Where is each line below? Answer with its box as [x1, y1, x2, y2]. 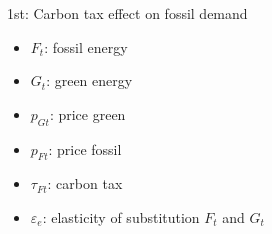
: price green [49, 103, 126, 124]
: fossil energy [44, 36, 128, 57]
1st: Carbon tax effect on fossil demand [7, 3, 248, 23]
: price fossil [48, 138, 122, 159]
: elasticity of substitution [42, 206, 200, 227]
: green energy [46, 70, 133, 91]
